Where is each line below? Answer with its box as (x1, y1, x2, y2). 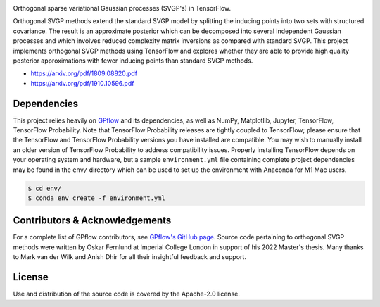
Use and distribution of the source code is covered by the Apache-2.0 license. (13, 289, 241, 299)
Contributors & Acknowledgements (13, 215, 172, 227)
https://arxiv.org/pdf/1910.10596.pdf (30, 79, 134, 87)
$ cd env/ (27, 184, 62, 192)
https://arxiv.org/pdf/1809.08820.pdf (30, 69, 137, 77)
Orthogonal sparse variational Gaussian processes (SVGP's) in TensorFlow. (13, 4, 232, 12)
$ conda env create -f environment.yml (27, 194, 165, 202)
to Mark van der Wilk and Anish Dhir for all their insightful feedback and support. (13, 253, 246, 261)
